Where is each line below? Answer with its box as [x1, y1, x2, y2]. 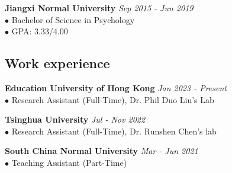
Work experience [5, 54, 110, 72]
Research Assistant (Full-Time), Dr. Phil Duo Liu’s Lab [11, 93, 214, 105]
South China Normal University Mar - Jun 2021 [5, 145, 198, 157]
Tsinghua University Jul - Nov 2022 [5, 113, 146, 126]
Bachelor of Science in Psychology [11, 13, 135, 25]
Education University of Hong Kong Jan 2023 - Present [5, 81, 227, 94]
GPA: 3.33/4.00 [11, 25, 68, 37]
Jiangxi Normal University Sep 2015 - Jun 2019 [5, 2, 194, 14]
